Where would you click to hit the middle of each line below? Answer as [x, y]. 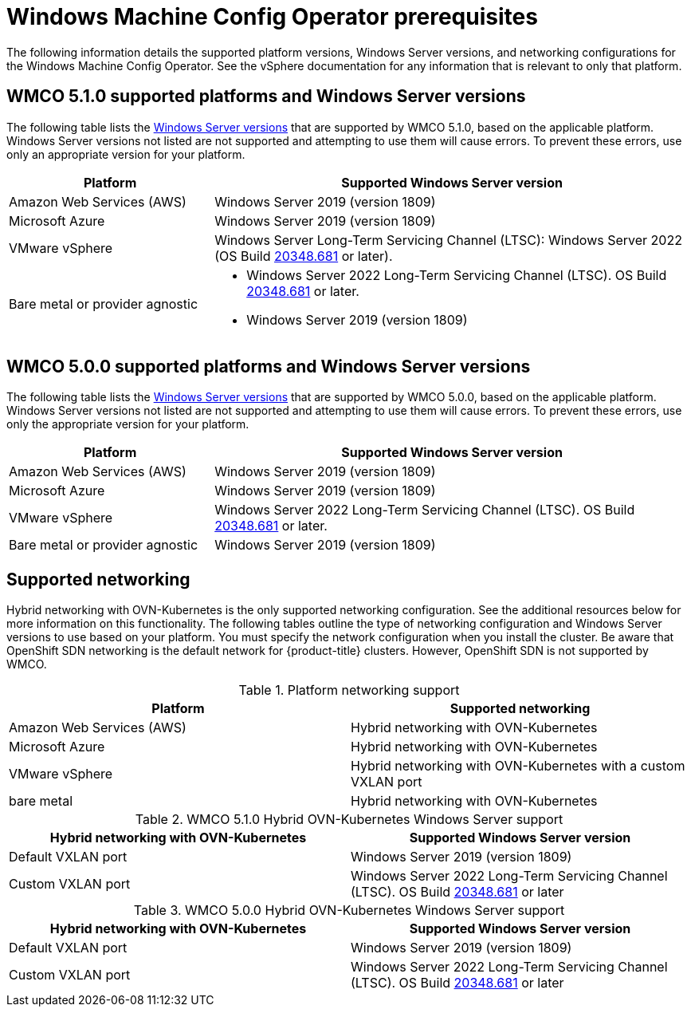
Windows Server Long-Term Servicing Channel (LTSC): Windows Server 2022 [448, 240]
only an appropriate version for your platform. [126, 154]
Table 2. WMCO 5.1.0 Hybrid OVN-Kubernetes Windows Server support [349, 820]
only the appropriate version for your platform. [128, 424]
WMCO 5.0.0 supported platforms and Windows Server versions [269, 367]
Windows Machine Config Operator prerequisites [272, 17]
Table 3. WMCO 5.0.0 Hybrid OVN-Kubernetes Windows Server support [349, 911]
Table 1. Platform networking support [349, 690]
